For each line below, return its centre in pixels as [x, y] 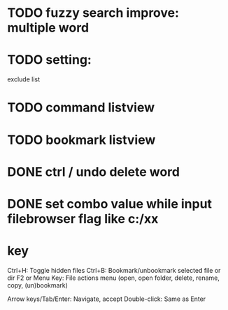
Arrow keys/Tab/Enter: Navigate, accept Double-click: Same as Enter [107, 299]
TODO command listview [81, 108]
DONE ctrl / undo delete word [94, 171]
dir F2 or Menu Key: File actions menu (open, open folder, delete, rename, [114, 278]
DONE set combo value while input [109, 204]
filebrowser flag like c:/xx [83, 218]
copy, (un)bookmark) [38, 285]
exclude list [24, 79]
